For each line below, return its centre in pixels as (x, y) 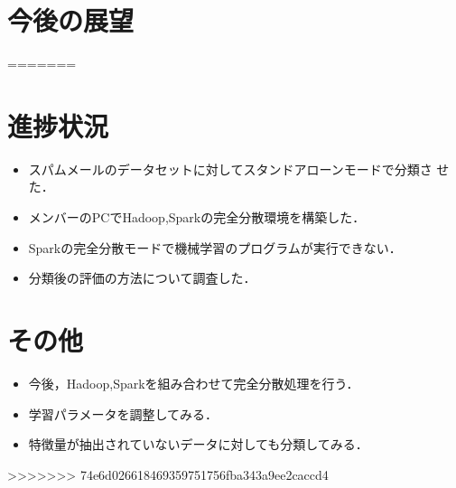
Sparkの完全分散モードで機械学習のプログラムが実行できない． (215, 247)
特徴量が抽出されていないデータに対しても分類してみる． (198, 444)
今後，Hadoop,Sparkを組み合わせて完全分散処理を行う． (194, 383)
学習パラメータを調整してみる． (123, 413)
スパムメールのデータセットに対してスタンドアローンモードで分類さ (230, 169)
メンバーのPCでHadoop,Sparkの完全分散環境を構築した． (197, 217)
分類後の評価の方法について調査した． (142, 278)
